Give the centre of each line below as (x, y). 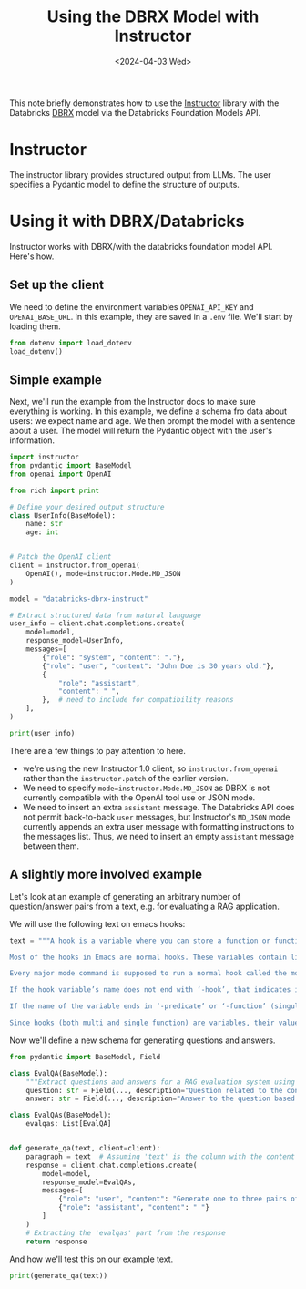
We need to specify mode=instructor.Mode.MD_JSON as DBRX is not (146, 788)
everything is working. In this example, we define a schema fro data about (148, 411)
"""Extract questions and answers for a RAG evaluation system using (161, 1082)
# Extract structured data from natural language (106, 615)
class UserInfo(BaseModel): (63, 516)
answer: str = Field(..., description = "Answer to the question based (161, 1099)
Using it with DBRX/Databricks (127, 222)
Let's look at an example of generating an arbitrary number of (125, 896)
